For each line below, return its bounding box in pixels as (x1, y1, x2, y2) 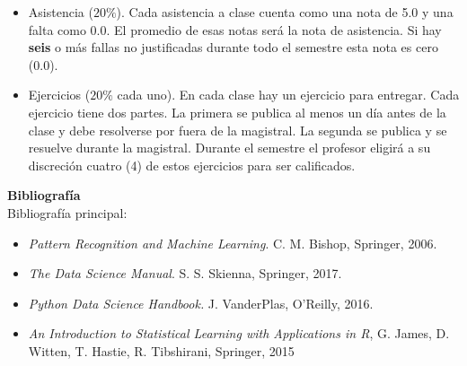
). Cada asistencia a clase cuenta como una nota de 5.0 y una (116, 3, 454, 21)
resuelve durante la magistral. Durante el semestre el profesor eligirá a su (28, 138, 431, 157)
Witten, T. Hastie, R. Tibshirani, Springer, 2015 (28, 341, 295, 360)
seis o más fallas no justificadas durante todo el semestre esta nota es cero (28, 38, 438, 57)
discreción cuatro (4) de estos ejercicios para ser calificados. (28, 155, 356, 174)
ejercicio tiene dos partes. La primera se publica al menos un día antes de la (28, 102, 446, 121)
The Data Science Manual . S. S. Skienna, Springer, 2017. (28, 264, 342, 283)
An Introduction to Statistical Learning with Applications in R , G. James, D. (28, 324, 450, 343)
